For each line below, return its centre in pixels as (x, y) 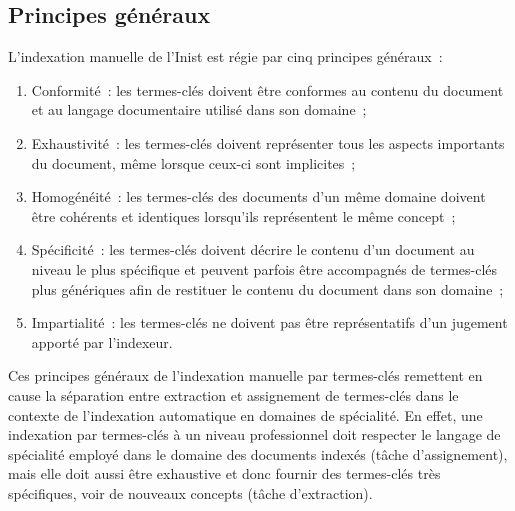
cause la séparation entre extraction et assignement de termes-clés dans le (233, 394)
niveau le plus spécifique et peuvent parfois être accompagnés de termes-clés (264, 268)
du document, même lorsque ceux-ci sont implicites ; (193, 162)
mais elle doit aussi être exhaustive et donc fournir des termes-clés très (224, 473)
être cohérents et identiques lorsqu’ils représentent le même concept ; (243, 215)
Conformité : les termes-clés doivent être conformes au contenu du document (267, 89)
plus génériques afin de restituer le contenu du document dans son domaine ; (267, 288)
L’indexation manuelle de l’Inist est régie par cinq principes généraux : (225, 56)
